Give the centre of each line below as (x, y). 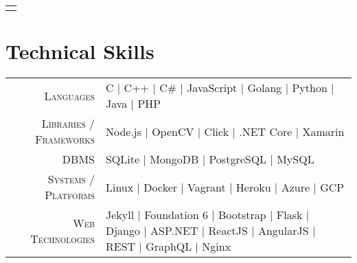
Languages (69, 95)
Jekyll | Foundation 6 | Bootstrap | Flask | (207, 215)
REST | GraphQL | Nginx (168, 247)
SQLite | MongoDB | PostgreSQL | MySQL (210, 159)
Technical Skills (80, 51)
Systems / (71, 179)
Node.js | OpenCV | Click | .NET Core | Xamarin (225, 131)
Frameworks (65, 139)
